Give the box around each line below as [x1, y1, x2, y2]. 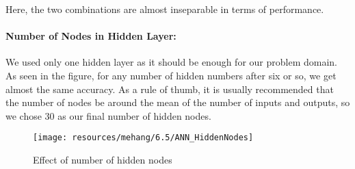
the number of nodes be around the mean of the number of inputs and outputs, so [5, 95, 350, 109]
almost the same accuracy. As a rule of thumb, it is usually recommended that [5, 81, 334, 96]
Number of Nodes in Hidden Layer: [5, 29, 176, 43]
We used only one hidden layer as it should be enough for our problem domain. [5, 55, 337, 69]
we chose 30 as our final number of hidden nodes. [5, 108, 211, 122]
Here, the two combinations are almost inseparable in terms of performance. [5, 2, 324, 16]
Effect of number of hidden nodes [33, 153, 172, 167]
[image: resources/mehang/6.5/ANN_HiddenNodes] [33, 133, 254, 143]
